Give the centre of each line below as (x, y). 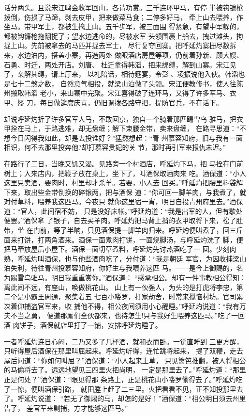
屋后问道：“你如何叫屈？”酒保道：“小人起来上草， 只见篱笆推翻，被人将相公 (125, 360)
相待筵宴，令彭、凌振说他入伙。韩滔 (180, 74)
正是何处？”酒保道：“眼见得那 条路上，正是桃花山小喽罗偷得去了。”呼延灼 (120, 379)
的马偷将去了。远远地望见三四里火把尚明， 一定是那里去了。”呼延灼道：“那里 (125, 370)
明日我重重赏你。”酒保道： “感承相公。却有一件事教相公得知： (148, 278)
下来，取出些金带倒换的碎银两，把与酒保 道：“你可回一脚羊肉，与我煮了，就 (125, 192)
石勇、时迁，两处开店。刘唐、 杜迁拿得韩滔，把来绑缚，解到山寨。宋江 (117, 64)
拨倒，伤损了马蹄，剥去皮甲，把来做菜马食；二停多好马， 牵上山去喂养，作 (124, 17)
